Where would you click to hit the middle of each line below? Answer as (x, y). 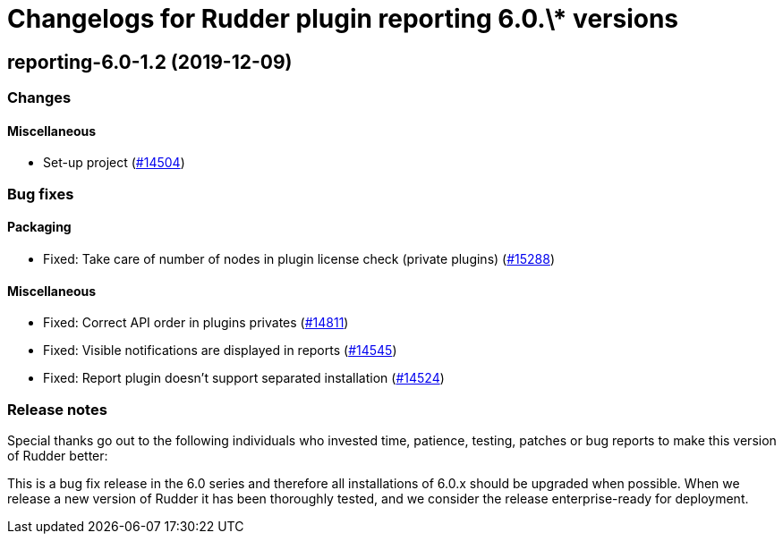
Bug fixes (41, 194)
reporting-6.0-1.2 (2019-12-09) (150, 62)
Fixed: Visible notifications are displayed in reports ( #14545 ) (220, 351)
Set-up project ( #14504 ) (114, 163)
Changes (39, 98)
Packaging (39, 227)
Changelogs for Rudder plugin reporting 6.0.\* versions (343, 19)
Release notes (57, 409)
